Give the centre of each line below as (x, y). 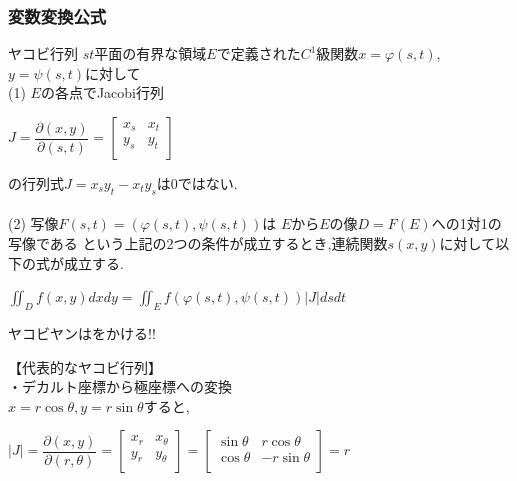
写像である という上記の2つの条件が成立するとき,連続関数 (198, 242)
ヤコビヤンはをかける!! (82, 332)
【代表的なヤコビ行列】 (85, 366)
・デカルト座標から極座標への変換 (120, 386)
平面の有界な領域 (150, 53)
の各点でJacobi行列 (102, 92)
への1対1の (466, 223)
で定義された (258, 53)
